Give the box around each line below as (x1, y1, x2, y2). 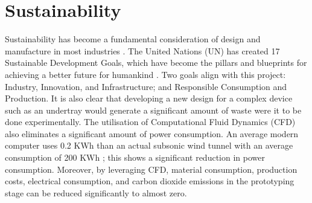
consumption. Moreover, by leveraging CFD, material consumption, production (5, 163, 298, 175)
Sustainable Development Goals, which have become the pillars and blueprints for (5, 56, 307, 69)
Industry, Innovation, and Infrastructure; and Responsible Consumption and (5, 80, 287, 92)
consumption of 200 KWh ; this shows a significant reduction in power (5, 151, 265, 164)
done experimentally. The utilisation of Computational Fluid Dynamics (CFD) (5, 115, 296, 128)
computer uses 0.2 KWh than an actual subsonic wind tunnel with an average (5, 139, 293, 152)
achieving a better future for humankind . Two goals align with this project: (5, 68, 286, 80)
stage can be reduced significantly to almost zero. (5, 186, 187, 199)
